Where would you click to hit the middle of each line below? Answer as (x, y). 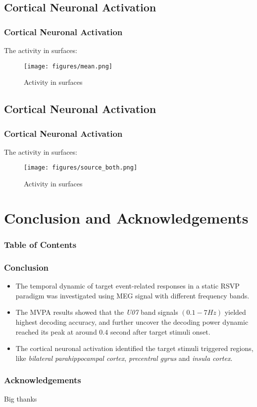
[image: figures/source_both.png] (81, 168)
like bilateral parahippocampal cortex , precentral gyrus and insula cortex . (124, 358)
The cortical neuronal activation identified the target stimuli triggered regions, (134, 348)
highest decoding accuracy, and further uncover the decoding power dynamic (132, 321)
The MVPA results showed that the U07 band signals (97, 312)
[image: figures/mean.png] (68, 66)
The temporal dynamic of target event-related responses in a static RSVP (128, 286)
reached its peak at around (56, 331)
